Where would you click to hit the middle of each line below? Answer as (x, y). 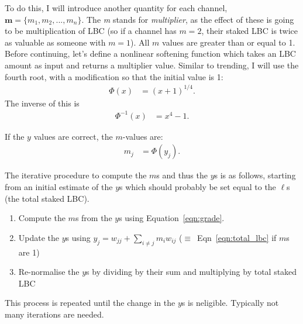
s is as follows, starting (255, 175)
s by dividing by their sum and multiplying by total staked (192, 272)
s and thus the (182, 175)
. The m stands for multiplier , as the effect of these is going (188, 19)
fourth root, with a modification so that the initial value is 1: (114, 76)
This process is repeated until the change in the (90, 303)
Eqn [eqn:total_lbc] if (237, 237)
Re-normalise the (49, 272)
